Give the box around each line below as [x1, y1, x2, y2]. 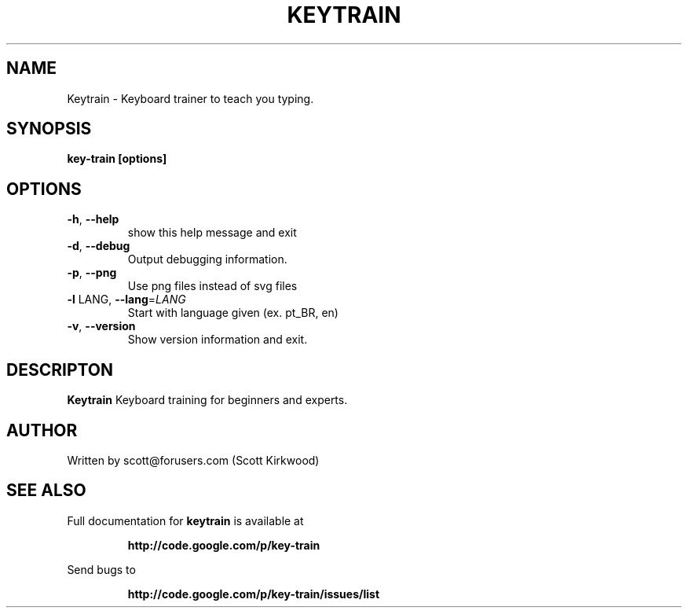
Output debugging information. [127, 252, 287, 267]
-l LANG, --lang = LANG [67, 292, 186, 307]
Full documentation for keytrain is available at [67, 513, 304, 528]
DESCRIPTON [6, 359, 114, 380]
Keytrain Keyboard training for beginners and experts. [67, 393, 348, 407]
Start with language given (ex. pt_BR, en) [127, 306, 339, 320]
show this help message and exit [127, 226, 297, 240]
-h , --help [67, 212, 119, 226]
